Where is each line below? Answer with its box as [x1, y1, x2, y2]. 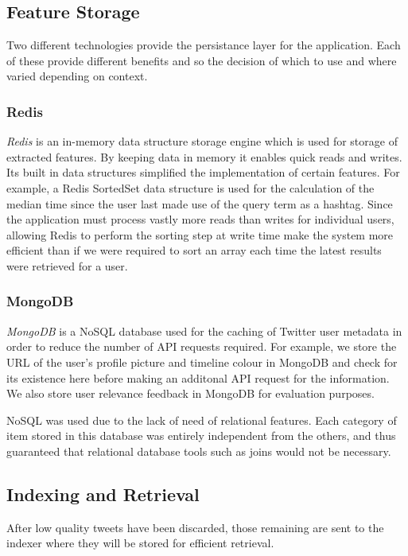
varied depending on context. [6, 68, 148, 84]
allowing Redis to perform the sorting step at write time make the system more [6, 226, 394, 243]
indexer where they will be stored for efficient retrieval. [6, 535, 274, 551]
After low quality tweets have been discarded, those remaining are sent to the [6, 519, 384, 535]
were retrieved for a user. [6, 257, 128, 274]
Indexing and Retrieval [6, 481, 200, 506]
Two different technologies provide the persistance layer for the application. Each [6, 37, 401, 53]
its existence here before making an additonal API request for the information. [6, 369, 390, 386]
